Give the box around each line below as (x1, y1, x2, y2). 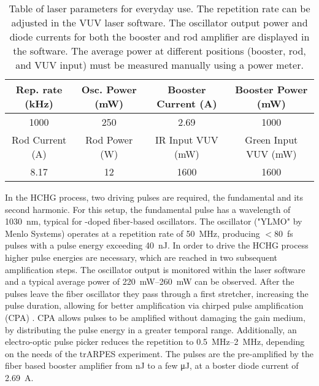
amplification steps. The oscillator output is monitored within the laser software (5, 263, 306, 276)
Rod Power (85, 133, 133, 147)
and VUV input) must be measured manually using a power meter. (15, 58, 304, 72)
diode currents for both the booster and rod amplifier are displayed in (9, 29, 310, 44)
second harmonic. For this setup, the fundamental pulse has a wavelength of (5, 203, 291, 215)
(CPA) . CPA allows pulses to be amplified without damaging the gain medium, (5, 311, 306, 323)
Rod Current (12, 133, 67, 147)
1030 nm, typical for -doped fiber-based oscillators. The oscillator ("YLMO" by (5, 215, 302, 228)
